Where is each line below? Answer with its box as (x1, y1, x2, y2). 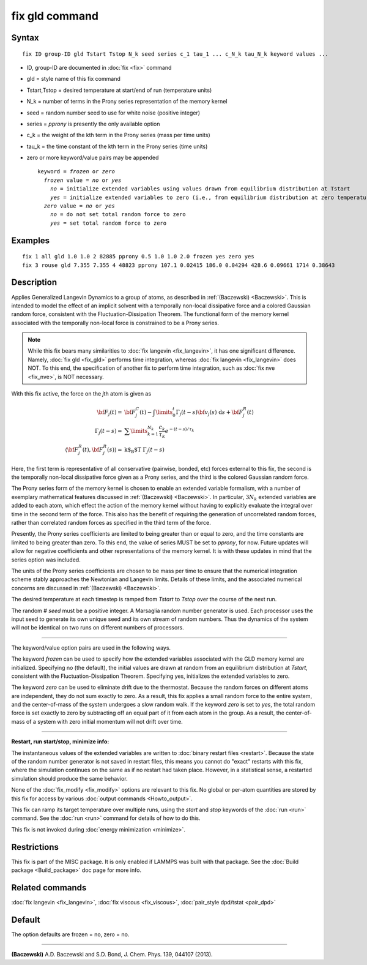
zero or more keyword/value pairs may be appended (26, 154, 159, 162)
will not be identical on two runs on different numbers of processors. (11, 624, 185, 631)
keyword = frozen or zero (37, 168, 116, 175)
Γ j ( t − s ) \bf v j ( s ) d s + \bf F (176, 409, 243, 417)
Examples (11, 235, 50, 246)
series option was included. (11, 556, 81, 563)
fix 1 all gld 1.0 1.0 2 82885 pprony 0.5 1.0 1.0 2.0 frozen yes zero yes (22, 253, 254, 260)
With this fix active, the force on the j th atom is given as (11, 390, 152, 397)
